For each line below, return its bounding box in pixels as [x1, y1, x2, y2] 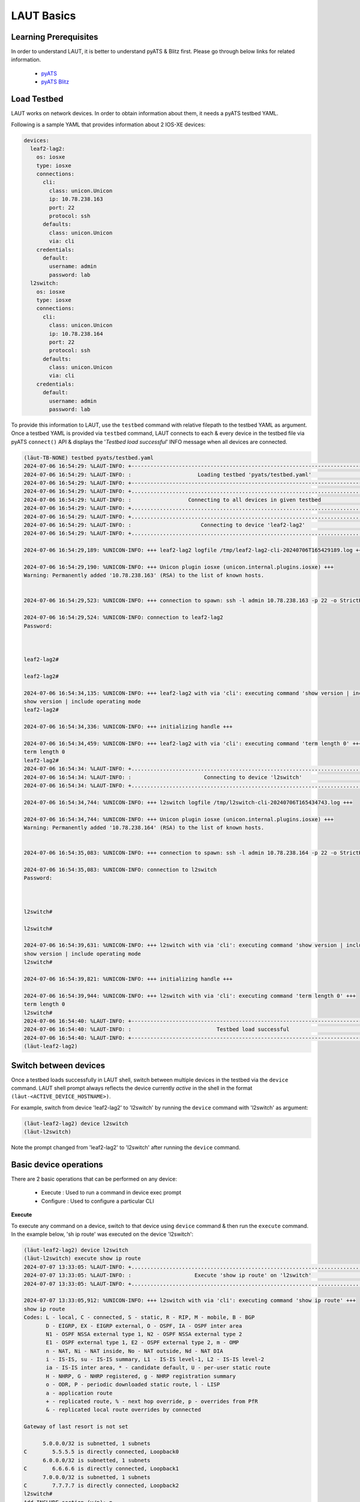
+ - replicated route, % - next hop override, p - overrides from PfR [46, 1398, 258, 1405]
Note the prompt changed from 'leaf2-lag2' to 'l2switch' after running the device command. [11, 1144, 241, 1151]
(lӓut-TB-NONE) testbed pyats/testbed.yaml [23, 454, 154, 461]
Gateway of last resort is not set [23, 1423, 128, 1430]
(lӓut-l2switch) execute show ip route [23, 1255, 141, 1262]
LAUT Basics [11, 9, 76, 22]
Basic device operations [11, 1160, 103, 1170]
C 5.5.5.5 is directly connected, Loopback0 [23, 1449, 179, 1455]
